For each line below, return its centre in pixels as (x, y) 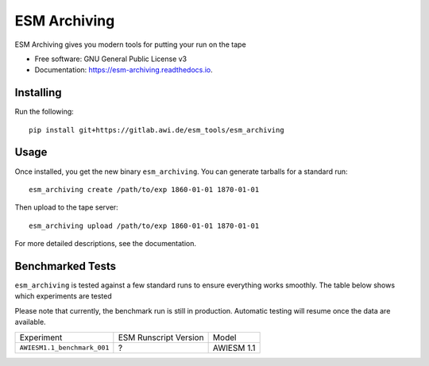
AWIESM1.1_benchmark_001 (64, 348)
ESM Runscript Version (161, 337)
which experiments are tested (64, 296)
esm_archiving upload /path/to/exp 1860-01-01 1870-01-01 (144, 225)
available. (31, 322)
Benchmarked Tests (66, 266)
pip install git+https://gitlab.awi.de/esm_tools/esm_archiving (157, 130)
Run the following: (44, 112)
